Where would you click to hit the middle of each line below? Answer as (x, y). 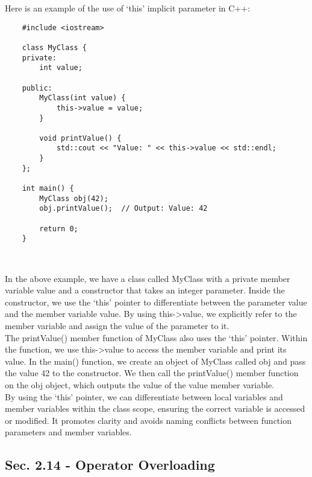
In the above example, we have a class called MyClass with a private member (148, 278)
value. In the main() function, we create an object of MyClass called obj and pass (155, 361)
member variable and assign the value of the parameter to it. (117, 325)
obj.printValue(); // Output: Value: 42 (123, 209)
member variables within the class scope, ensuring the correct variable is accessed (155, 408)
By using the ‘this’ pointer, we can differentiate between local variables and (144, 396)
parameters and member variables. (68, 432)
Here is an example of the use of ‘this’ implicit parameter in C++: (128, 8)
